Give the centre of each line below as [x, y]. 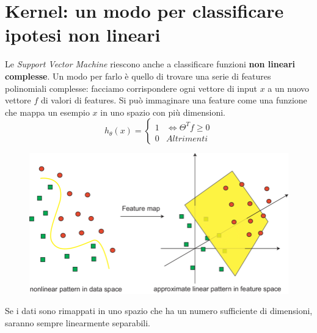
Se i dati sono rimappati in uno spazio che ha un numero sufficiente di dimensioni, [159, 311]
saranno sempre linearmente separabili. [78, 322]
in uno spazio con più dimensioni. [163, 112]
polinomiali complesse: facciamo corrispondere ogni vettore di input [131, 88]
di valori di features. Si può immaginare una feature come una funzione [174, 100]
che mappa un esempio [47, 112]
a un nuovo [289, 88]
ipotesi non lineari [83, 35]
